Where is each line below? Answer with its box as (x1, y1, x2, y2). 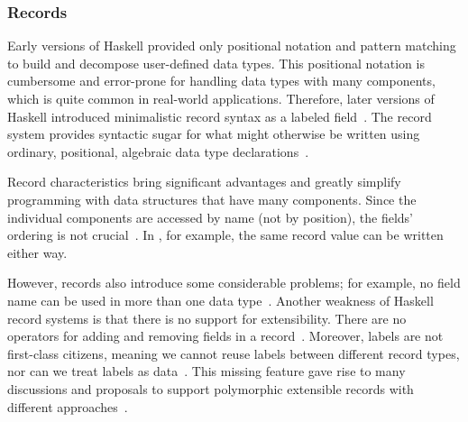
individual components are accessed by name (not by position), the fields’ (7, 207, 413, 226)
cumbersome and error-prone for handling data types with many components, (7, 71, 436, 90)
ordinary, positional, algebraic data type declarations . (7, 142, 309, 161)
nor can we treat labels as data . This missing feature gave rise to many (7, 362, 406, 381)
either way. (7, 243, 68, 261)
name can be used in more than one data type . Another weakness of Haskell (7, 290, 434, 309)
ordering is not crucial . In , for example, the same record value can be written (7, 225, 444, 244)
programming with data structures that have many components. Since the (7, 189, 417, 208)
